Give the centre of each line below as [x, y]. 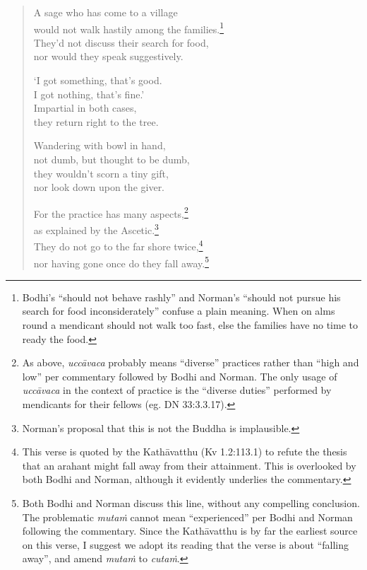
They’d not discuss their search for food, [121, 42]
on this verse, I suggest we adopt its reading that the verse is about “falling [186, 544]
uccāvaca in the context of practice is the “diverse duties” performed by [177, 390]
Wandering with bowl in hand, [100, 145]
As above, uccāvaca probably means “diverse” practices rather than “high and [191, 362]
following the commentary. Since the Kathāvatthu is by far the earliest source [190, 531]
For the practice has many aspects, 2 [111, 212]
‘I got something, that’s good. [98, 80]
